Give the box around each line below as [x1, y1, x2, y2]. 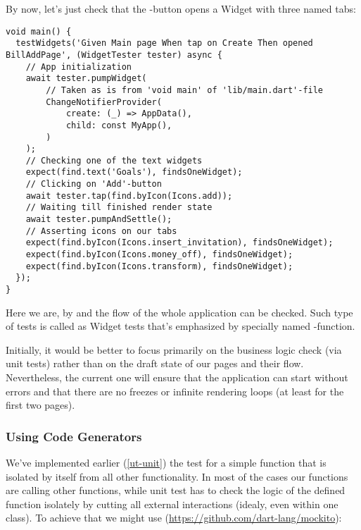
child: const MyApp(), [65, 120, 172, 130]
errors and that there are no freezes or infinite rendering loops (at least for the [6, 383, 344, 398]
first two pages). [6, 397, 75, 412]
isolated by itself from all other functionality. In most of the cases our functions [6, 469, 348, 483]
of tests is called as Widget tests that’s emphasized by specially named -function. [6, 319, 355, 333]
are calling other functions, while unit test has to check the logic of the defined [6, 483, 346, 498]
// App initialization [25, 61, 132, 72]
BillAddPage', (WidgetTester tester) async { [6, 49, 222, 60]
